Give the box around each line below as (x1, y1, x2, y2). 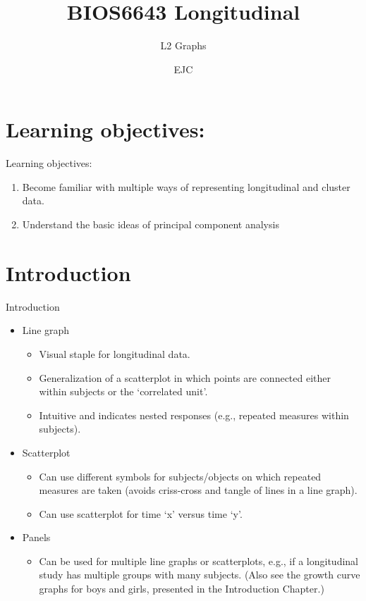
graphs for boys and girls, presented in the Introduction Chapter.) (39, 581, 324, 596)
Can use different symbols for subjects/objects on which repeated (39, 469, 322, 483)
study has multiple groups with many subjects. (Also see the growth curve (39, 567, 360, 582)
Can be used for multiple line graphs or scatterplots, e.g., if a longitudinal (39, 553, 358, 568)
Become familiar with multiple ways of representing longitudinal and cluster (22, 179, 350, 194)
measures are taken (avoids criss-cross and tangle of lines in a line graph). (39, 483, 358, 497)
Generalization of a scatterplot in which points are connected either (39, 370, 331, 385)
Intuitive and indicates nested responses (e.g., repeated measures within (39, 407, 349, 422)
